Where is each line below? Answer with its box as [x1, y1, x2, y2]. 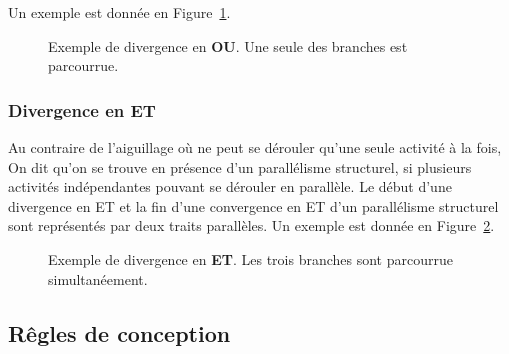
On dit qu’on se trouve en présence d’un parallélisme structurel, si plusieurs [8, 156, 472, 177]
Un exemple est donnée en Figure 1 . [8, 2, 231, 22]
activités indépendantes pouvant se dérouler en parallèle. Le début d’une [8, 176, 452, 197]
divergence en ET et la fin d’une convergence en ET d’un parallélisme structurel [8, 195, 499, 216]
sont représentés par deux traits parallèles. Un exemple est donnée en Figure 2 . [8, 215, 495, 236]
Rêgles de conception [8, 317, 231, 348]
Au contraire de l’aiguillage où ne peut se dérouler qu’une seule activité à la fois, [8, 137, 502, 157]
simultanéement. [48, 268, 148, 289]
